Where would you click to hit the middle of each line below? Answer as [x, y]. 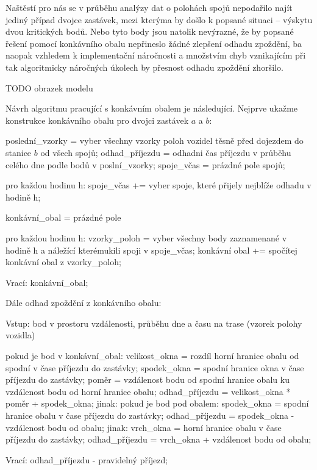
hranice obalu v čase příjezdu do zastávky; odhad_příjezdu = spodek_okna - [150, 415]
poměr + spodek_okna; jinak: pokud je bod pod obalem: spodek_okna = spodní [157, 403]
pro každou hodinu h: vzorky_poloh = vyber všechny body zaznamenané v [146, 237]
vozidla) [20, 335]
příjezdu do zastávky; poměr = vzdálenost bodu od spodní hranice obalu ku [148, 379]
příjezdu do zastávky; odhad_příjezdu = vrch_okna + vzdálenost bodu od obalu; [158, 439]
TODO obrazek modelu [49, 87]
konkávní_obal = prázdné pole [63, 217]
